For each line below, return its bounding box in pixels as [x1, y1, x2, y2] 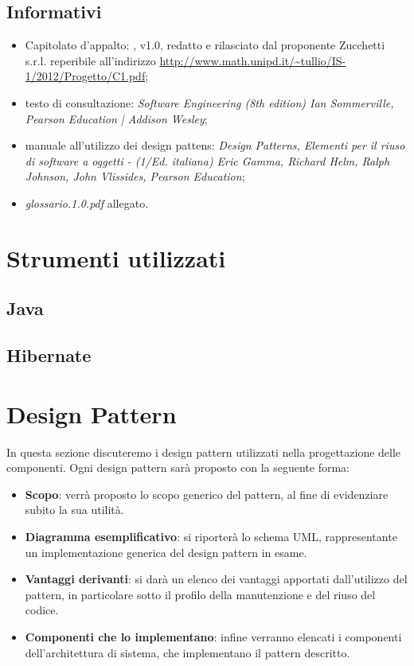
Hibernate [6, 343, 92, 368]
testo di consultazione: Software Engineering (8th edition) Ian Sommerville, [25, 94, 394, 111]
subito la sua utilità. [25, 501, 124, 518]
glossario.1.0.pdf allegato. [25, 194, 149, 211]
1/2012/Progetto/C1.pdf [25, 68, 146, 84]
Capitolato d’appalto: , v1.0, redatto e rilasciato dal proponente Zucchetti [25, 37, 385, 53]
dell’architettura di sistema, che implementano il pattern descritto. [25, 644, 350, 660]
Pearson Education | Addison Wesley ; [25, 110, 208, 127]
